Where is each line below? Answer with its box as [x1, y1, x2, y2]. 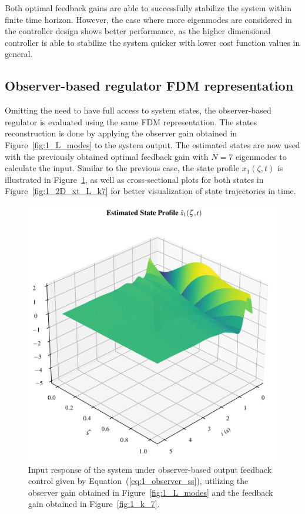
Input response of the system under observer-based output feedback [28, 463, 272, 475]
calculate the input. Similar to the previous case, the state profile [5, 162, 239, 174]
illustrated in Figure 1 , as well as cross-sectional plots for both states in [5, 173, 264, 185]
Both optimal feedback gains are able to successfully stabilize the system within [5, 2, 292, 14]
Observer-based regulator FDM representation [5, 76, 294, 95]
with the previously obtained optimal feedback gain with [5, 150, 209, 162]
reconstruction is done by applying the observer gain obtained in [5, 127, 237, 139]
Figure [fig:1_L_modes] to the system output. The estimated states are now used [5, 138, 300, 151]
